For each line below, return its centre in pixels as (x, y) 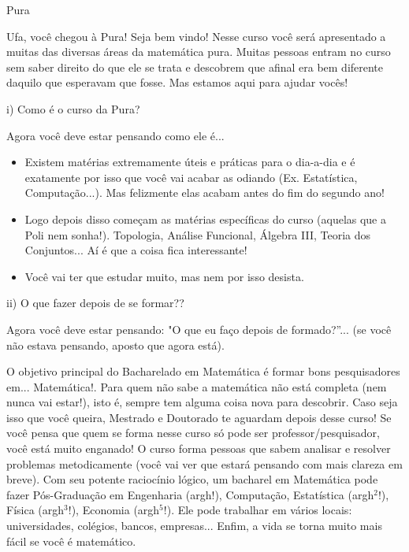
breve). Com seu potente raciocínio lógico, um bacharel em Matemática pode (192, 479)
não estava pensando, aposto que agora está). (115, 345)
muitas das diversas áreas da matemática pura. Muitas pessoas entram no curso (199, 52)
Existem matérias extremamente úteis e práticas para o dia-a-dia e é (190, 162)
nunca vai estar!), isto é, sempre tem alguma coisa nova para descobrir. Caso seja (202, 402)
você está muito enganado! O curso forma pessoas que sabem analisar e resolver (199, 448)
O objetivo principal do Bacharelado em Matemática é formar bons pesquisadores (203, 371)
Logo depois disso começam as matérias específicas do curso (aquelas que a (206, 219)
